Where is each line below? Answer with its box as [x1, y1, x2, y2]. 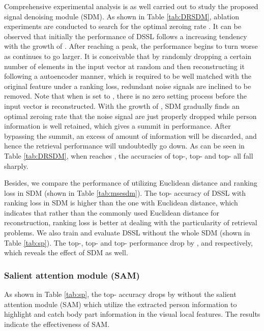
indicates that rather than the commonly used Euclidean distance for [4, 207, 219, 218]
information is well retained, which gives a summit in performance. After [4, 121, 231, 131]
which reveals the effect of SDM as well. [4, 247, 128, 258]
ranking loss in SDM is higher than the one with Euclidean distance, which [4, 197, 238, 208]
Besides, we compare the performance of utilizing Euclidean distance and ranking [4, 177, 257, 188]
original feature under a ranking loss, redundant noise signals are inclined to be [4, 80, 251, 91]
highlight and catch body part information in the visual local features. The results [4, 309, 260, 319]
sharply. [4, 160, 28, 171]
